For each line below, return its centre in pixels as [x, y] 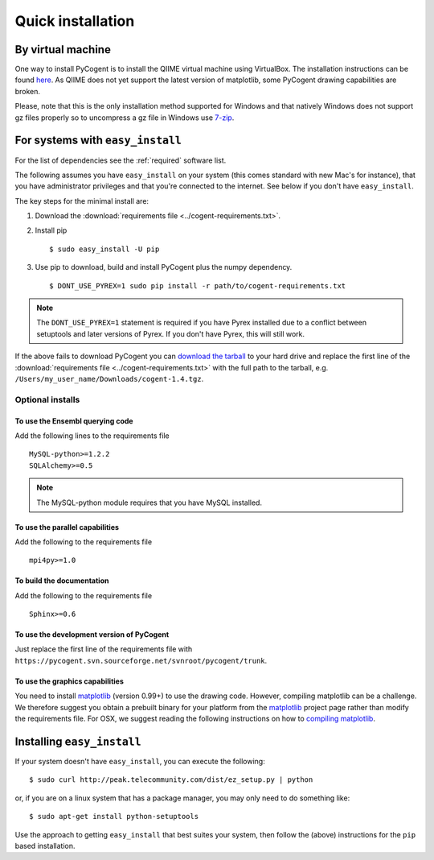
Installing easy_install [78, 741]
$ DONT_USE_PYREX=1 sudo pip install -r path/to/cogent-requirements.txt [198, 285]
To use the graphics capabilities [70, 681]
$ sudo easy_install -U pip [104, 249]
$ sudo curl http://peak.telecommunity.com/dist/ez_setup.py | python [171, 780]
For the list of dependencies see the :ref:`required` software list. [121, 160]
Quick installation [75, 21]
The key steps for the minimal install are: [82, 201]
